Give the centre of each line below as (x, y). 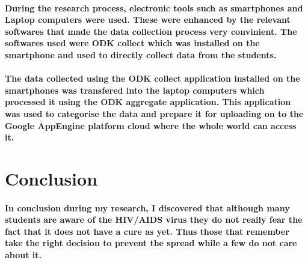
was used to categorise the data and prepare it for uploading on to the (154, 113)
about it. (23, 255)
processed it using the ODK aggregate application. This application (148, 102)
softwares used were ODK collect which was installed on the (132, 43)
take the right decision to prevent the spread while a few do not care (151, 243)
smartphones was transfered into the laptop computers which (135, 90)
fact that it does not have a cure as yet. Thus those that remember (147, 231)
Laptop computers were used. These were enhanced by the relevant (148, 20)
